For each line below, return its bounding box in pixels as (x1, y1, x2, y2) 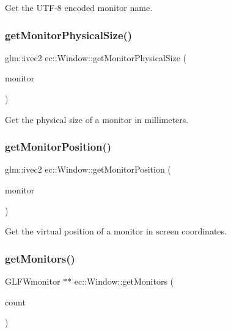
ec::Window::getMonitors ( (74, 275, 174, 287)
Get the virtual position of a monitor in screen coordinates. (5, 225, 227, 238)
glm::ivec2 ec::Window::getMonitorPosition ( (5, 163, 171, 176)
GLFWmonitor (5, 275, 61, 287)
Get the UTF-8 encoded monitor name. (5, 1, 153, 13)
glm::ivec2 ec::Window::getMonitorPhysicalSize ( (5, 51, 187, 64)
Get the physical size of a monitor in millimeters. (5, 113, 189, 125)
